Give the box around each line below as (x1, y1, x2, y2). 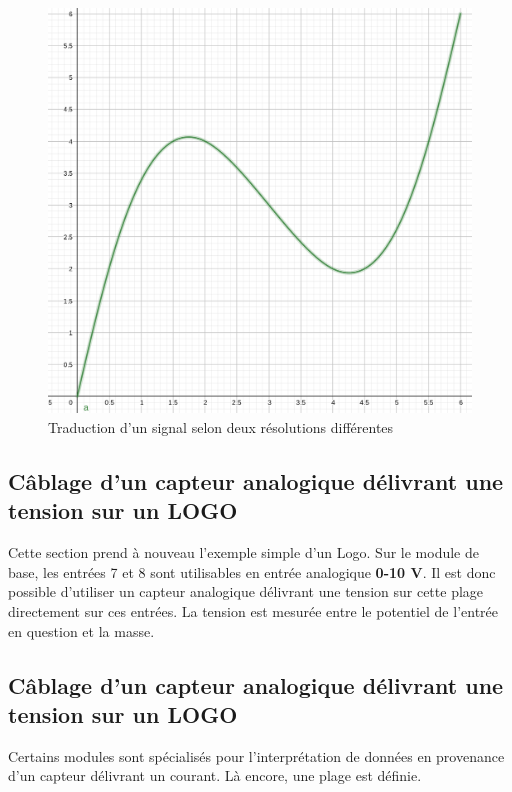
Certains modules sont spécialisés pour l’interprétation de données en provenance (8, 745, 505, 766)
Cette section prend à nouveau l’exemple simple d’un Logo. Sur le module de (8, 542, 479, 563)
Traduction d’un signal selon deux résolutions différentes (48, 416, 394, 437)
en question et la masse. (8, 620, 155, 641)
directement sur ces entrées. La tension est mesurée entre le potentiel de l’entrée (8, 600, 498, 621)
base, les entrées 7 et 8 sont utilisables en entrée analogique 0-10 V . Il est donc (8, 561, 496, 582)
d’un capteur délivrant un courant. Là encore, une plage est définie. (8, 765, 422, 786)
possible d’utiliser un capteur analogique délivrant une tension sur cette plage (8, 581, 484, 602)
